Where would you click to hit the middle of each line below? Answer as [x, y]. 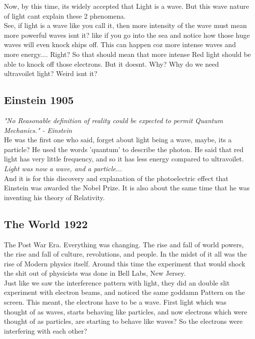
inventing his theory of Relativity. [54, 197]
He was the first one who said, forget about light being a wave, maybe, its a [118, 140]
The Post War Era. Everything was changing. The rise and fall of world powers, [124, 244]
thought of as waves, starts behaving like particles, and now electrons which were [126, 311]
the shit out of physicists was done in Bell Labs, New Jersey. [95, 273]
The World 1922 [46, 223]
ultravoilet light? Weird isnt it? [51, 73]
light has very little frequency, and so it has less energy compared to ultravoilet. [124, 159]
